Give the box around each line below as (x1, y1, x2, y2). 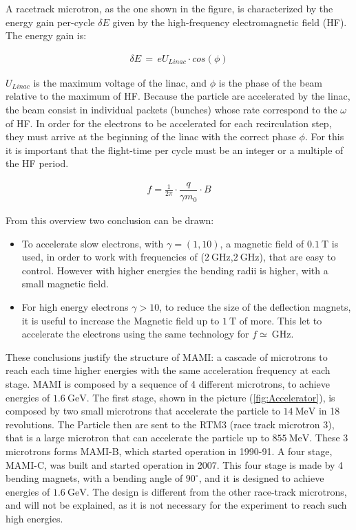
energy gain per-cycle (6, 14, 95, 29)
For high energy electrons (21, 300, 129, 314)
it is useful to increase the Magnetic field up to (21, 313, 220, 327)
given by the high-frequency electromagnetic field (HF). (112, 14, 347, 29)
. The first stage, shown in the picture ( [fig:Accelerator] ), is (86, 390, 335, 404)
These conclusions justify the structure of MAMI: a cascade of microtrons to (6, 349, 328, 364)
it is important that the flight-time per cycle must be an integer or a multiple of (6, 142, 344, 157)
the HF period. (6, 156, 69, 170)
